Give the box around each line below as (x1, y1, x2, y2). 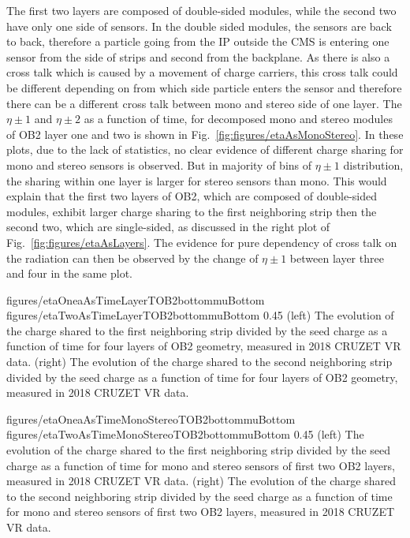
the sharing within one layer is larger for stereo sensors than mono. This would (6, 172, 387, 189)
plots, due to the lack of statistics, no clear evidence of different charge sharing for (6, 141, 404, 158)
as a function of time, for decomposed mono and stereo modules (84, 110, 393, 127)
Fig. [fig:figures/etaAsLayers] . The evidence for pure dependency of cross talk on (6, 234, 397, 250)
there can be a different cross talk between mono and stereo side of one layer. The (6, 95, 402, 111)
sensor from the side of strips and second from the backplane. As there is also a (6, 48, 390, 65)
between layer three (289, 249, 384, 266)
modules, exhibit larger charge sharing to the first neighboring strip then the (6, 203, 377, 219)
